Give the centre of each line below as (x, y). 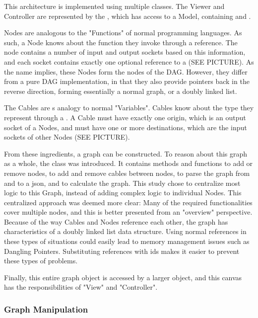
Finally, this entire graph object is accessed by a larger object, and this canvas (123, 277)
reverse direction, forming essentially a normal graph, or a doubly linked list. (121, 91)
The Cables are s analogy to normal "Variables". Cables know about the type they (129, 108)
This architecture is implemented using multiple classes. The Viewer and (114, 6)
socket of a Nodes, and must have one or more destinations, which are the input (126, 127)
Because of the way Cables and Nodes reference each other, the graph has (116, 221)
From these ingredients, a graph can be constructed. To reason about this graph (126, 153)
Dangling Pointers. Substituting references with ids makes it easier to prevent (122, 251)
